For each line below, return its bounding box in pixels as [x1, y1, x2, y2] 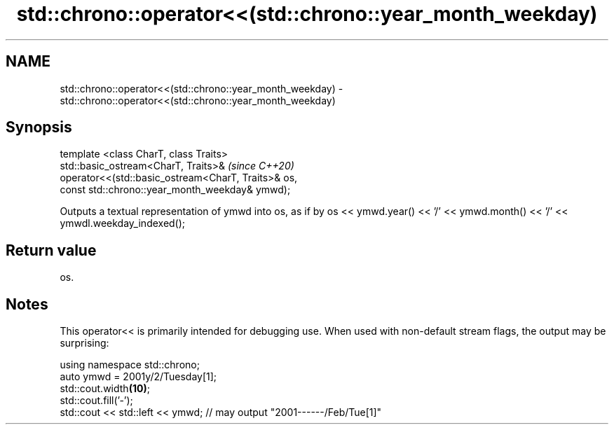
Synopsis [6, 118, 72, 137]
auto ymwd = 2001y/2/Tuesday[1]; [60, 370, 217, 383]
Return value [6, 241, 97, 259]
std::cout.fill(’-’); [60, 394, 133, 407]
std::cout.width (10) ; [60, 382, 150, 395]
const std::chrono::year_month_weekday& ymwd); [60, 183, 291, 196]
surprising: [60, 337, 109, 349]
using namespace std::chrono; [60, 359, 200, 371]
